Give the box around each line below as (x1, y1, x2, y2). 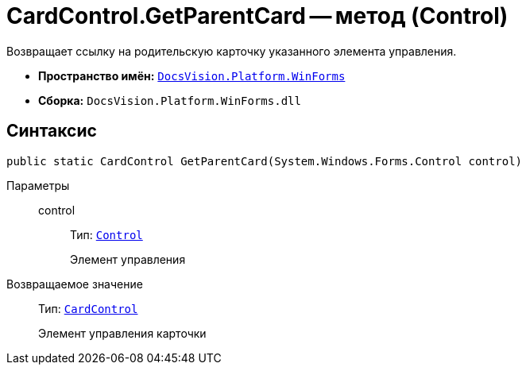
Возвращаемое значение (6, 276, 143, 291)
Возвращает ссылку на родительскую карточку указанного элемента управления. (6, 44, 457, 58)
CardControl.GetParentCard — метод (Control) (6, 2, 509, 29)
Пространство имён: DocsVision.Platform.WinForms (38, 68, 346, 83)
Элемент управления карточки (38, 326, 207, 340)
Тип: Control (70, 227, 143, 242)
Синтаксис (6, 121, 97, 141)
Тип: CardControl (38, 301, 138, 315)
